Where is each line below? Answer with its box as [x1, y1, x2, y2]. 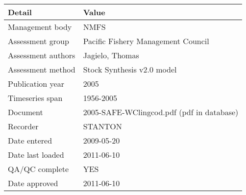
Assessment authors [8, 49, 75, 61]
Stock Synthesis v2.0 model [83, 64, 177, 75]
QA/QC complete [8, 163, 69, 174]
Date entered [8, 135, 52, 146]
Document [8, 106, 43, 118]
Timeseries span [8, 92, 63, 103]
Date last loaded [8, 149, 64, 160]
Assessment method [8, 64, 75, 75]
